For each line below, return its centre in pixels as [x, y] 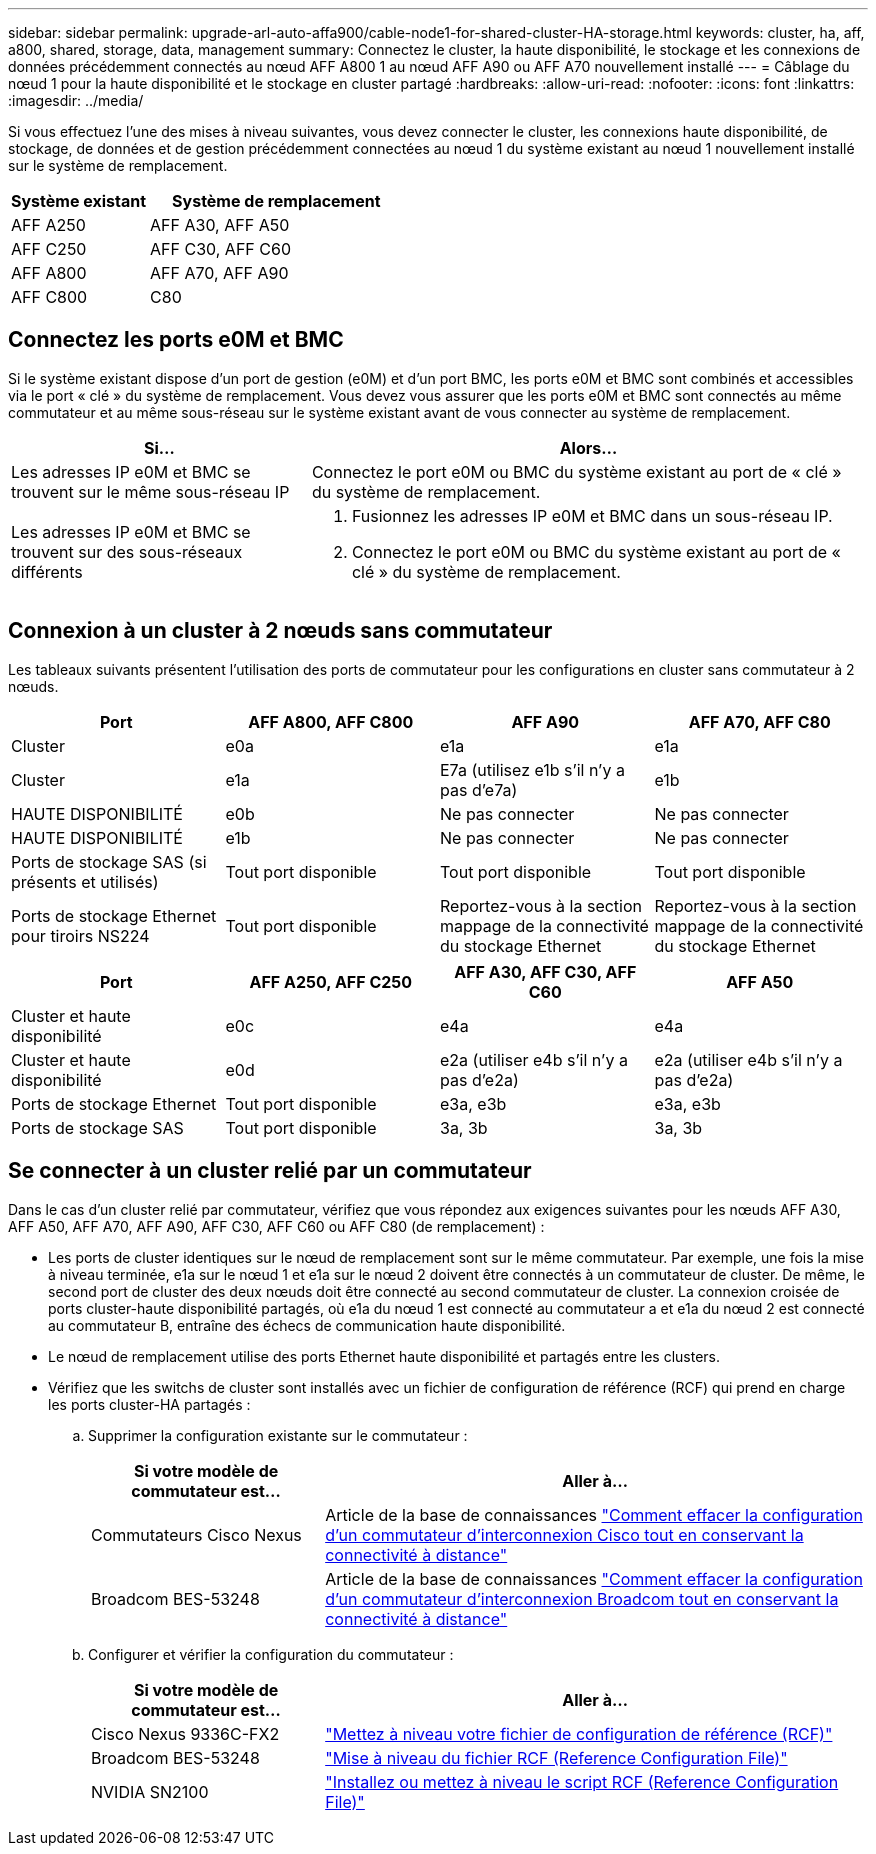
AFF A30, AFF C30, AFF [545, 971]
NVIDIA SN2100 [150, 1791]
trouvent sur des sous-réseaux [127, 551]
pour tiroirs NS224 [80, 935]
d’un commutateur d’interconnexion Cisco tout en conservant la [564, 1534]
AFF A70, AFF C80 [759, 721]
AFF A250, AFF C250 [331, 981]
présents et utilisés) [85, 881]
